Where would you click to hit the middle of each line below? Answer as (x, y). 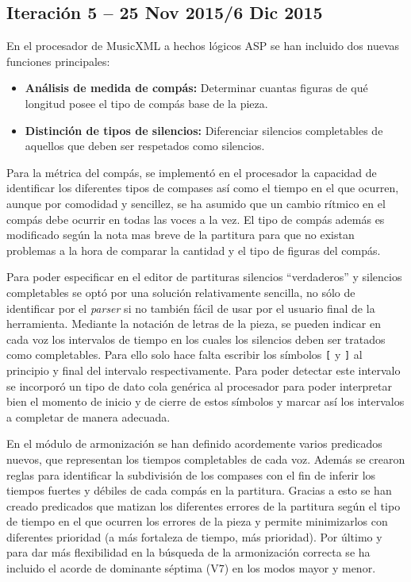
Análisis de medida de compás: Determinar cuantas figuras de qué (196, 88)
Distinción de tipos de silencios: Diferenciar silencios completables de (204, 130)
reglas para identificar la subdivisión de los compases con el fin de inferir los (191, 474)
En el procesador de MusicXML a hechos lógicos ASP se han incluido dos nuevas (203, 46)
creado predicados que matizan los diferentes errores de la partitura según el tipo (204, 505)
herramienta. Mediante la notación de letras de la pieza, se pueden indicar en (194, 324)
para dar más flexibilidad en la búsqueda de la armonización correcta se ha (188, 552)
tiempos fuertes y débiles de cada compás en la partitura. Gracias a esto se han (199, 490)
